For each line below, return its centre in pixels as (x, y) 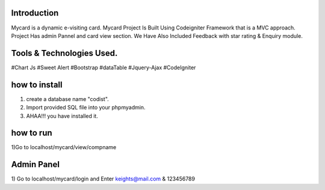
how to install (37, 84)
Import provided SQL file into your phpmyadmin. (86, 108)
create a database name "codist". (68, 99)
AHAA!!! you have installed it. (62, 116)
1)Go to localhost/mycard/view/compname (64, 147)
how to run (32, 133)
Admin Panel (36, 164)
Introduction (35, 13)
